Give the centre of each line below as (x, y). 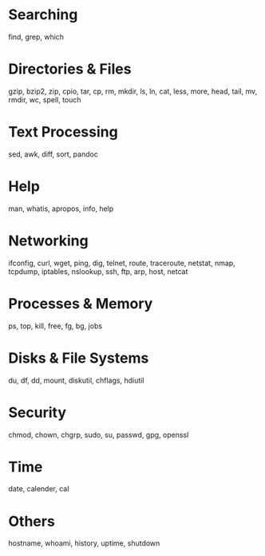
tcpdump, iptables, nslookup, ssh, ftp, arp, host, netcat (98, 271)
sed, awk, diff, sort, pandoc (53, 154)
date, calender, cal (39, 489)
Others (32, 521)
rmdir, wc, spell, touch (45, 99)
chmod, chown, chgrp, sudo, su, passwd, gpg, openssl (99, 435)
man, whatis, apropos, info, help (61, 208)
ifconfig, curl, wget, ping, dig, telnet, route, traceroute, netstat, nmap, (122, 263)
